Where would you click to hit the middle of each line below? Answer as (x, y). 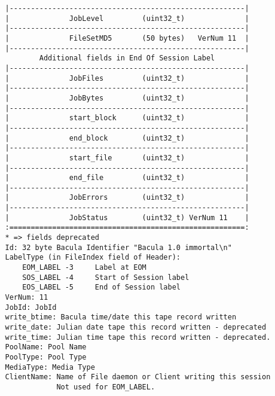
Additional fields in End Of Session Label (127, 58)
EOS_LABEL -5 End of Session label (101, 287)
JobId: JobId (31, 307)
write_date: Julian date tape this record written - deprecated (136, 327)
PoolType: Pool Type (46, 357)
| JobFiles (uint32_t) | (127, 78)
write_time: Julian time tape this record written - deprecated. (138, 337)
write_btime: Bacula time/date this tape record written (121, 317)
